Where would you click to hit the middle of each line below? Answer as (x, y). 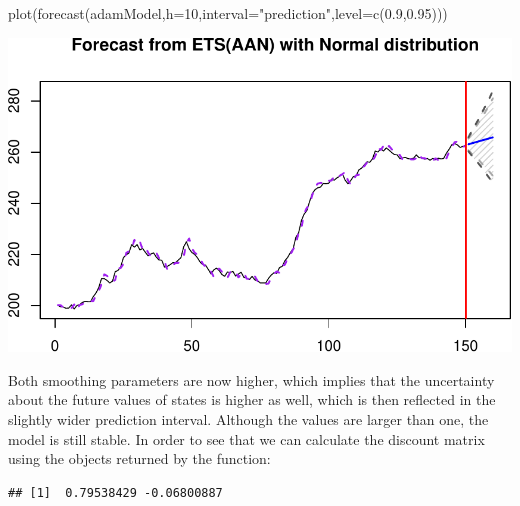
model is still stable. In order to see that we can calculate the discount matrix (246, 438)
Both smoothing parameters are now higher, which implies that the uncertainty (251, 379)
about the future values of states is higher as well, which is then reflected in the (252, 399)
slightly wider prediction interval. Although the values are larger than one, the (248, 418)
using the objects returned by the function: (139, 458)
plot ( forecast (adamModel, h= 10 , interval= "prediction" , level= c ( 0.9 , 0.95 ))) (228, 13)
